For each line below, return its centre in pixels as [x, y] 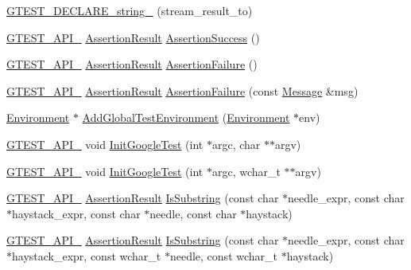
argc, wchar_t [246, 171]
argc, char [236, 144]
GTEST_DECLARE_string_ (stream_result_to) [130, 10]
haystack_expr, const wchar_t [87, 255]
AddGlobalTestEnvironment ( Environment [186, 117]
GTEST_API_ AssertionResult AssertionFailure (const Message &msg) [182, 90]
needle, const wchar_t [223, 255]
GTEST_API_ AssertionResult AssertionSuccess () [133, 37]
